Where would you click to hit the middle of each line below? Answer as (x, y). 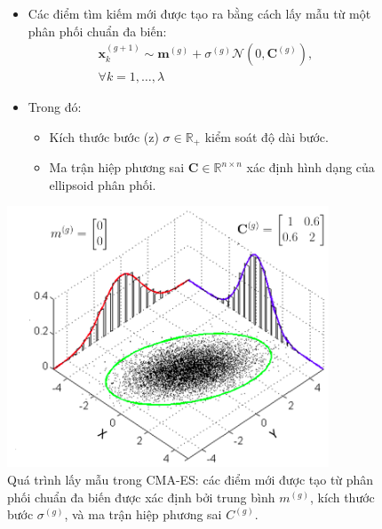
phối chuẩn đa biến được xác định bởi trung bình (141, 497)
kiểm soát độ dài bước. (267, 136)
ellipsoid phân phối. (103, 184)
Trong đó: (55, 107)
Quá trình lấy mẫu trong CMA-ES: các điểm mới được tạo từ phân (191, 480)
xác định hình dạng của (310, 167)
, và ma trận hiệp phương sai (143, 514)
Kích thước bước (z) (104, 136)
